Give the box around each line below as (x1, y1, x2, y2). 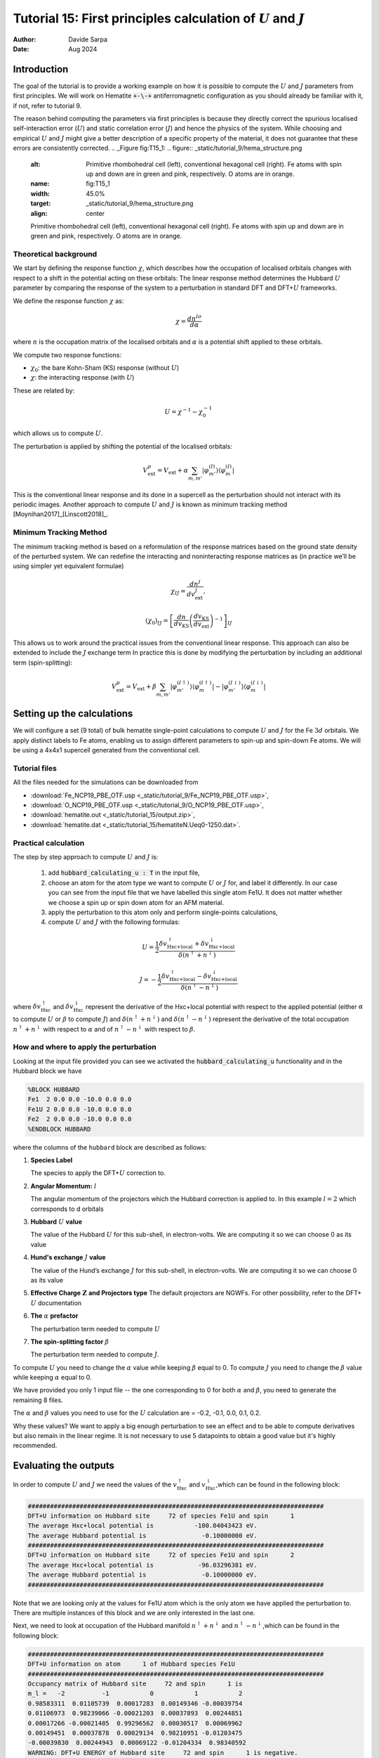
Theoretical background (13, 250, 98, 259)
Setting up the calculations (13, 707, 133, 720)
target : (30, 199, 51, 207)
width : (30, 189, 51, 198)
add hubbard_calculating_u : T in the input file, (48, 868, 200, 877)
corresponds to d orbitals (30, 1205, 105, 1213)
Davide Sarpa (68, 35, 108, 44)
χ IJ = (171, 587, 186, 597)
